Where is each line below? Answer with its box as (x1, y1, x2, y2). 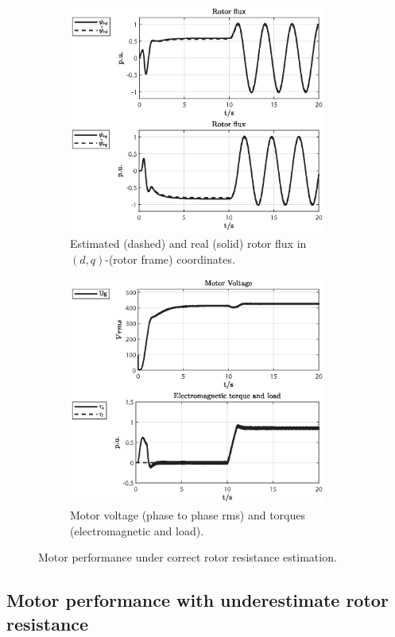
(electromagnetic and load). (70, 522, 204, 539)
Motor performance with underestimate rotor (6, 588, 389, 612)
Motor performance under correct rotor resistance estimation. (38, 549, 337, 566)
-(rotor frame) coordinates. (105, 250, 235, 267)
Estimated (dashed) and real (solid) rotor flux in (70, 234, 307, 251)
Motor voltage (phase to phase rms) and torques (70, 507, 305, 523)
